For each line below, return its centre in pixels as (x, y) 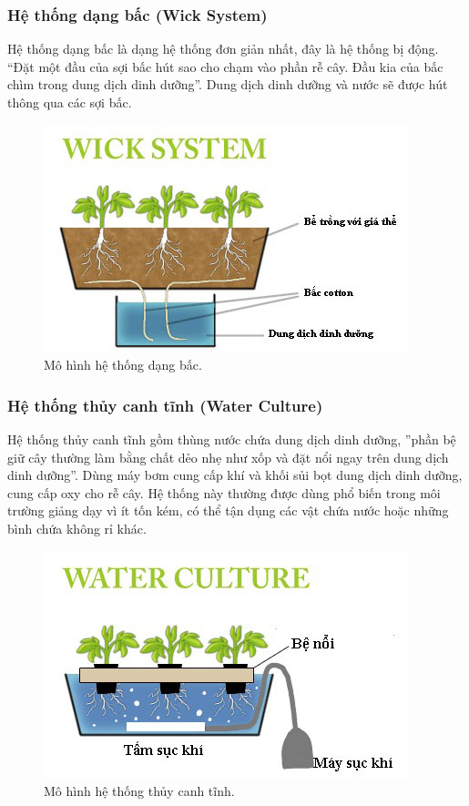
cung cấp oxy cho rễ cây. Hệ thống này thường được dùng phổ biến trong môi (224, 492)
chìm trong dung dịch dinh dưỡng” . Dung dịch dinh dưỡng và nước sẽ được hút (228, 84)
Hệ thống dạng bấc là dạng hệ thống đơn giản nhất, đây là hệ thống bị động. (223, 49)
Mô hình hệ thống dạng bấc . (123, 365)
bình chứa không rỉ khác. (77, 528)
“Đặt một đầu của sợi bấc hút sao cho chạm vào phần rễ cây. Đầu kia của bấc (225, 66)
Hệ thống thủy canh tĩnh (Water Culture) (165, 405)
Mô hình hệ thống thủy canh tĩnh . (139, 791)
